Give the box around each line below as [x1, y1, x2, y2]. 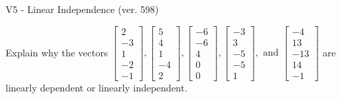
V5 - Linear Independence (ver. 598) [6, 2, 159, 16]
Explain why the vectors [6, 45, 108, 59]
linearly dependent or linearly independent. [6, 80, 187, 94]
